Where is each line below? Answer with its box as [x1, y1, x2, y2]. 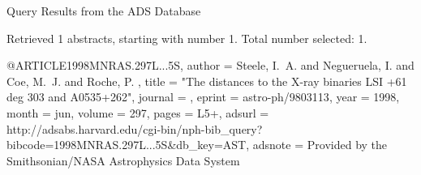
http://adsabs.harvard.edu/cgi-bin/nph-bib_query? [6, 120, 263, 137]
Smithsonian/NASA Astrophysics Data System [6, 152, 240, 169]
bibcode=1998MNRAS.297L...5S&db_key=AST [6, 136, 247, 153]
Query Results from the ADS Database [6, 2, 201, 19]
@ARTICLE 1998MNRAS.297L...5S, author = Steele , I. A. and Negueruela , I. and [6, 57, 415, 74]
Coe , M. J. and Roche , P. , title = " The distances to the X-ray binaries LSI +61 [6, 72, 407, 89]
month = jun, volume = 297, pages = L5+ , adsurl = [6, 104, 269, 121]
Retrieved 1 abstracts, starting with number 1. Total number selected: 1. [6, 29, 367, 46]
